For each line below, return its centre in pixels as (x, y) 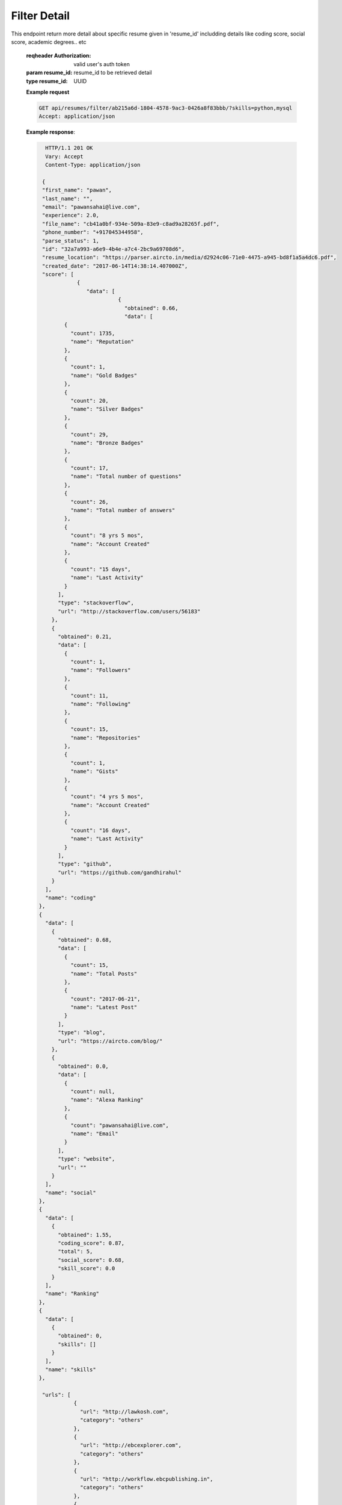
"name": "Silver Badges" (107, 409)
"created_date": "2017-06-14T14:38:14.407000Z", (115, 266)
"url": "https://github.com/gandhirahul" (120, 872)
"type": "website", (87, 1159)
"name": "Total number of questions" (126, 476)
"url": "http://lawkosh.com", (125, 1411)
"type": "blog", (82, 1033)
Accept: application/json (77, 116)
